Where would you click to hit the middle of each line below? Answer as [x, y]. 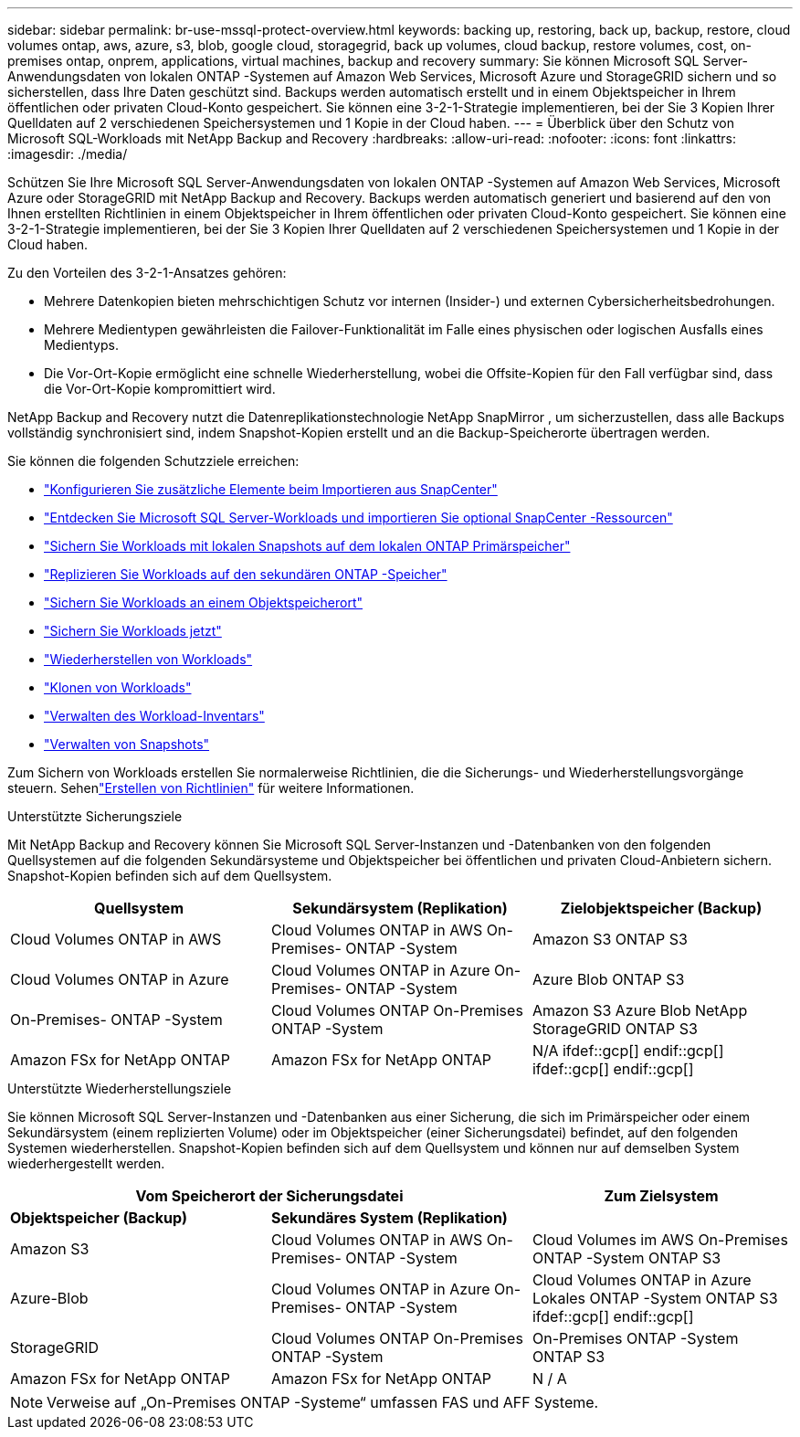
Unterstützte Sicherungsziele [95, 816]
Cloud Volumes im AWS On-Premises [660, 1240]
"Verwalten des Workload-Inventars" [154, 716]
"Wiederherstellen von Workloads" [148, 659]
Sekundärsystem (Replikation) [400, 908]
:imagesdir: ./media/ [68, 154]
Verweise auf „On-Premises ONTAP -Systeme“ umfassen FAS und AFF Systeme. [323, 1402]
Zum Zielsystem [661, 1196]
